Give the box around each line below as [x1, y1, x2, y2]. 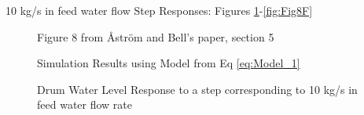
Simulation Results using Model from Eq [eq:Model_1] [37, 55, 300, 71]
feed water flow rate [37, 96, 133, 113]
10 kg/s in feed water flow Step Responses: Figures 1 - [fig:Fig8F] [6, 2, 313, 18]
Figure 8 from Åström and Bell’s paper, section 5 [37, 28, 274, 45]
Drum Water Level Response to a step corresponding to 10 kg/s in [37, 81, 358, 97]
